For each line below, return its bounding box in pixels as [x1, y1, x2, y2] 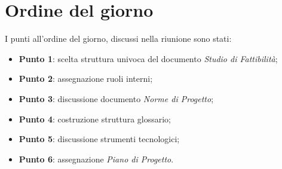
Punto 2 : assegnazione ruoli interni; [19, 72, 153, 85]
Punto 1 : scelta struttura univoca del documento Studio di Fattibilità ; [19, 52, 278, 64]
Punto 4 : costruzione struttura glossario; [19, 112, 171, 125]
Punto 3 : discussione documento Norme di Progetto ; [19, 92, 214, 105]
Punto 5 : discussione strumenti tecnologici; [19, 133, 180, 145]
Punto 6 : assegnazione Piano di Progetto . [19, 152, 174, 165]
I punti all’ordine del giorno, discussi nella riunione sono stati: [5, 32, 232, 45]
